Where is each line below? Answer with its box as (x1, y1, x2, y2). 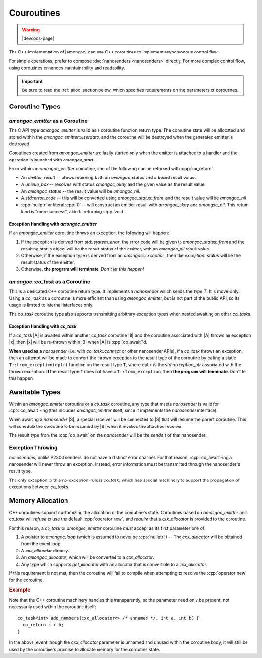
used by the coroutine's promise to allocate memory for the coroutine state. (9, 646, 160, 652)
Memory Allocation (9, 497, 68, 505)
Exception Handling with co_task (9, 323, 77, 329)
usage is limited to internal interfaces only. (9, 302, 94, 308)
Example (9, 587, 31, 593)
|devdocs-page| (22, 36, 54, 41)
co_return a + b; (22, 622, 64, 627)
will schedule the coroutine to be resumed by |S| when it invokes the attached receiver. (9, 423, 183, 429)
